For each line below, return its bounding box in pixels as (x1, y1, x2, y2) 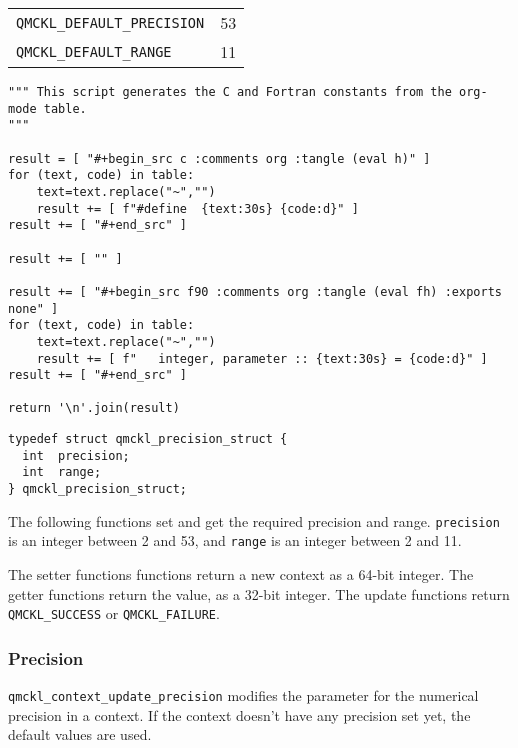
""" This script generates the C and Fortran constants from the (8, 85, 452, 99)
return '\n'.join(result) (8, 401, 180, 416)
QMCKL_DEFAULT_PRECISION (16, 14, 205, 31)
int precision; (22, 448, 130, 463)
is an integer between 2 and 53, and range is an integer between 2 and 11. (8, 530, 462, 551)
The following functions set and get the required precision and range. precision (8, 510, 500, 531)
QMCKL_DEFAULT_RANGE (16, 43, 172, 60)
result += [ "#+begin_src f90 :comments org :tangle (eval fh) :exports (8, 284, 502, 299)
